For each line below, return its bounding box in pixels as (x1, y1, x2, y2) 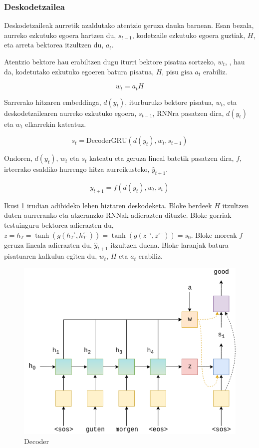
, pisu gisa (162, 66, 193, 76)
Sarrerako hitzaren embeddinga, (4, 96, 101, 107)
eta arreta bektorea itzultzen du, (4, 39, 104, 50)
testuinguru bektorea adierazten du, (4, 220, 114, 230)
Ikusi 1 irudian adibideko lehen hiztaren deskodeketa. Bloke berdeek (4, 200, 212, 210)
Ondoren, (4, 153, 32, 163)
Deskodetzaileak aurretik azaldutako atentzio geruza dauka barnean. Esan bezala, (4, 20, 254, 30)
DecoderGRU (86, 137, 127, 145)
